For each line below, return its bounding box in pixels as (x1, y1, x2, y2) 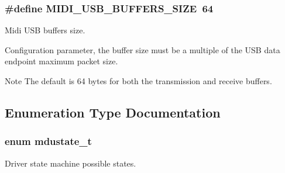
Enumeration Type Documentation (5, 103, 221, 121)
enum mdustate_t (5, 134, 92, 148)
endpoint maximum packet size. (5, 55, 118, 67)
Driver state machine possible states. (5, 157, 136, 169)
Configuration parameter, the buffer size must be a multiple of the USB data (5, 43, 280, 56)
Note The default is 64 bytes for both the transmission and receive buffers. (5, 75, 272, 86)
